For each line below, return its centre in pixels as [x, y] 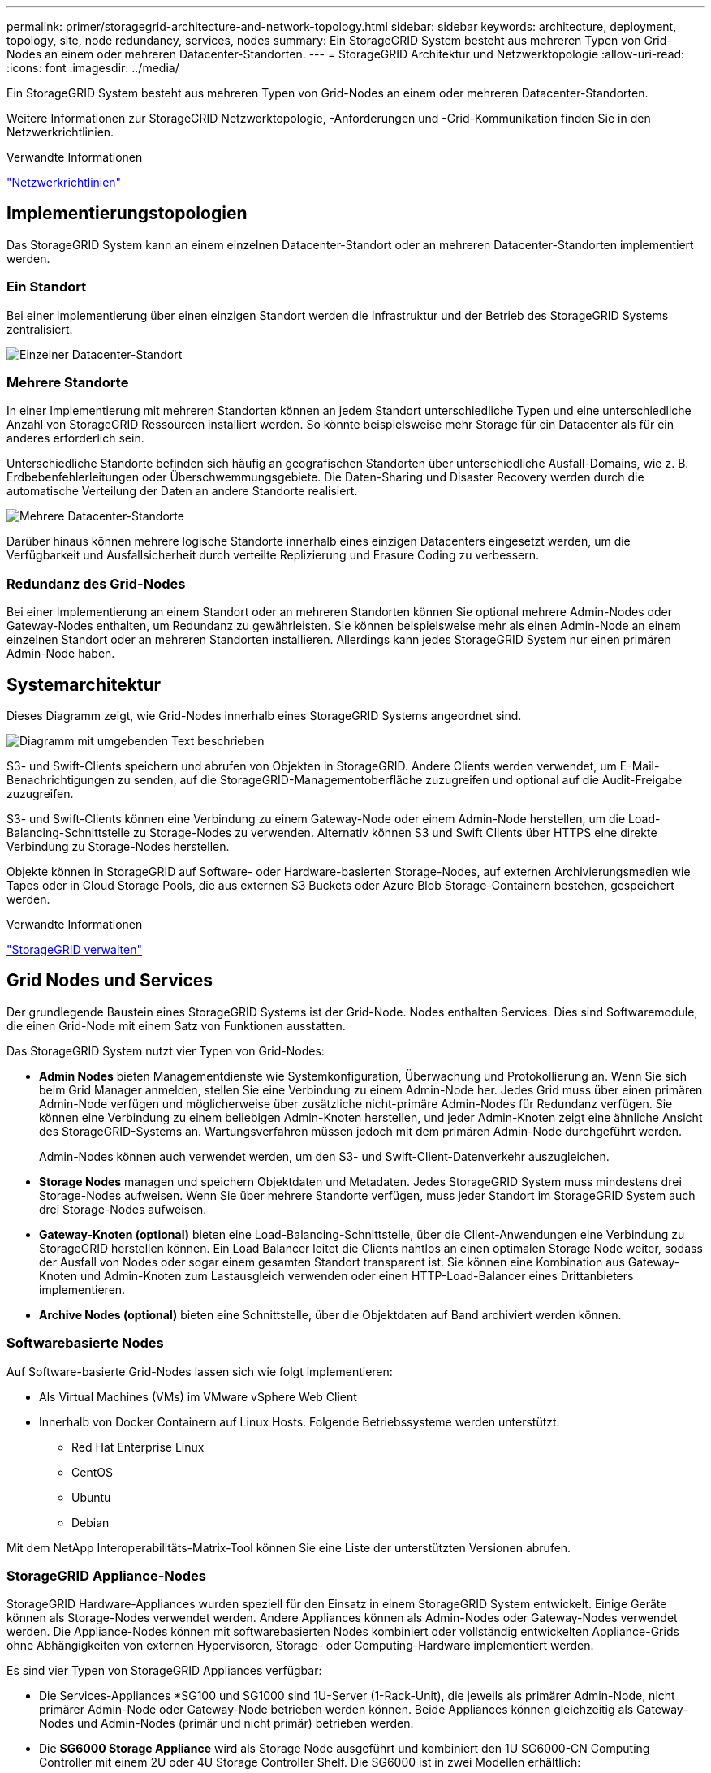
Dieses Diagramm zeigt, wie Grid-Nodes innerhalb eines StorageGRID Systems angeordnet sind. [264, 715]
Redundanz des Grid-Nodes [96, 583]
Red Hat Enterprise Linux [138, 1447]
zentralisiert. [40, 329]
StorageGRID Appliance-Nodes [107, 1575]
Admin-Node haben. [61, 654]
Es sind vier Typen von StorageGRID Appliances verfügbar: [164, 1671]
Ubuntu [91, 1497]
